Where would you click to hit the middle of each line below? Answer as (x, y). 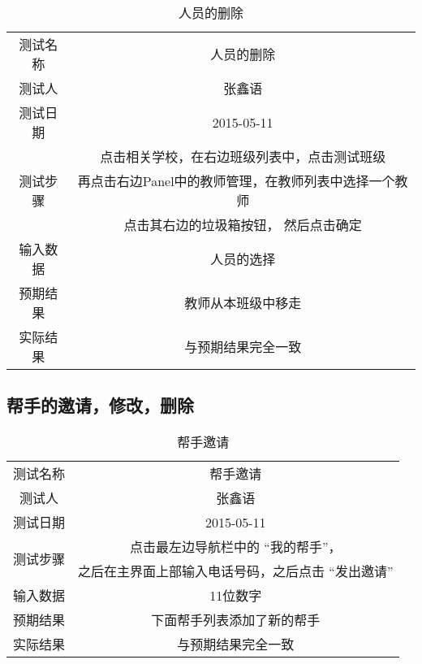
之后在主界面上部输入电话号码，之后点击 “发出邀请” (236, 571)
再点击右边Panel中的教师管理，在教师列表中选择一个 (236, 181)
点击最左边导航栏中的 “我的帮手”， (236, 547)
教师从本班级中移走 (243, 303)
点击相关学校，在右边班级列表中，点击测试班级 (243, 156)
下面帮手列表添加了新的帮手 (236, 620)
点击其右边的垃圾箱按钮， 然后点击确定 (243, 225)
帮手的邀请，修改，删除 (100, 405)
